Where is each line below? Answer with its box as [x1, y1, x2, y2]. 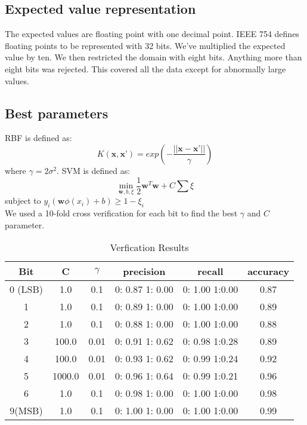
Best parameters [5, 103, 108, 122]
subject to [5, 194, 41, 207]
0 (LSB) [10, 282, 44, 296]
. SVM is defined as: [57, 164, 131, 176]
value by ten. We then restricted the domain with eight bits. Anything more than [5, 51, 302, 63]
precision [123, 264, 166, 279]
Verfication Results [110, 240, 189, 255]
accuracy [247, 264, 290, 279]
